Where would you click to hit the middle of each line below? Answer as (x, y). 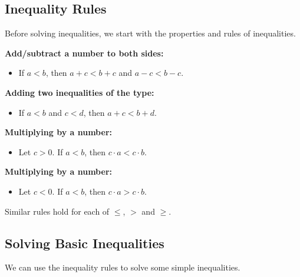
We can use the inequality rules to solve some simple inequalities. (123, 267)
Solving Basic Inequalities (85, 243)
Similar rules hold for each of (57, 211)
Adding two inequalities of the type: (80, 92)
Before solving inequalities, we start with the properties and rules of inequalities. (150, 33)
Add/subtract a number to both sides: (84, 53)
